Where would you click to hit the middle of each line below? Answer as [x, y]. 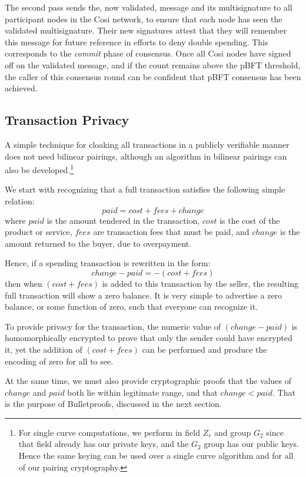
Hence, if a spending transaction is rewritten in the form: [108, 263]
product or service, [39, 232]
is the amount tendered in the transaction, [123, 220]
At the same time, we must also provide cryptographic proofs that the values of [148, 381]
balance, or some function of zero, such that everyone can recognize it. [131, 307]
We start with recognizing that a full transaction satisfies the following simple [145, 189]
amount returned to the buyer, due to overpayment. [98, 243]
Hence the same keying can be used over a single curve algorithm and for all [156, 456]
